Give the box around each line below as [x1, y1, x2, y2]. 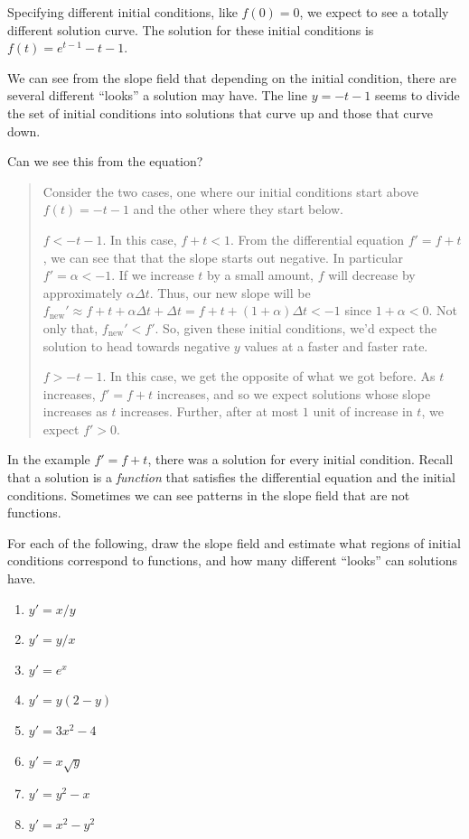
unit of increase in [313, 402, 413, 421]
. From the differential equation [230, 229, 405, 248]
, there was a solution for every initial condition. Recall [147, 450, 454, 469]
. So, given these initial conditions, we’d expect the [155, 318, 437, 337]
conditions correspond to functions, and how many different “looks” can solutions [7, 551, 457, 570]
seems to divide [374, 86, 460, 105]
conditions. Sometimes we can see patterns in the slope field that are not [7, 485, 410, 504]
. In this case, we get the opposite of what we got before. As [102, 367, 436, 386]
